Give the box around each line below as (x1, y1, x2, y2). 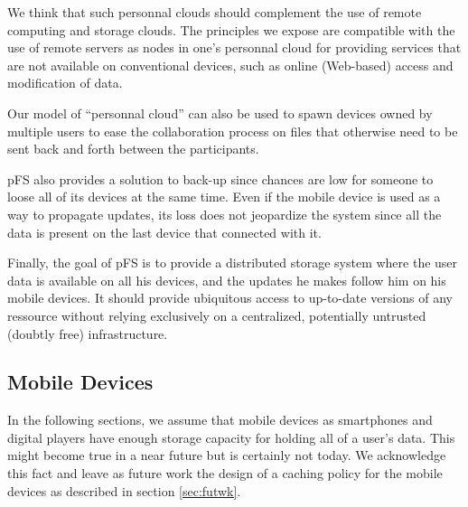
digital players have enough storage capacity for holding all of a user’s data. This (7, 427, 455, 446)
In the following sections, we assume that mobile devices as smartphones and (7, 410, 433, 429)
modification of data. (7, 73, 123, 92)
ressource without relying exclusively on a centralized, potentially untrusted (7, 305, 426, 324)
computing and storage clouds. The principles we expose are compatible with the (7, 20, 455, 39)
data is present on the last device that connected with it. (7, 222, 322, 241)
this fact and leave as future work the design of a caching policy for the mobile (7, 464, 443, 483)
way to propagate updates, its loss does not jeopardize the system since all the (7, 204, 442, 223)
